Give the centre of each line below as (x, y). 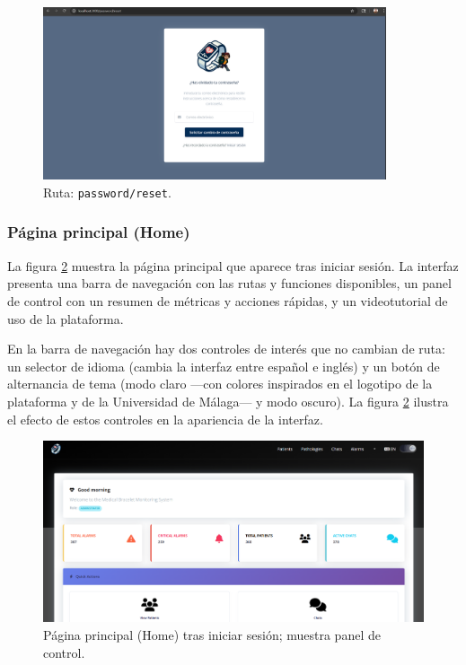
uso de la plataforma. (66, 318)
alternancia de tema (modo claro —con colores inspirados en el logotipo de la (220, 384)
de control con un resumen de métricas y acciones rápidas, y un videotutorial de (228, 300)
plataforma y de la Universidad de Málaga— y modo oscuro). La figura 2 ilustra (228, 401)
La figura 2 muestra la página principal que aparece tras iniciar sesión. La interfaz (233, 265)
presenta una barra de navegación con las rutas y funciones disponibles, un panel (229, 283)
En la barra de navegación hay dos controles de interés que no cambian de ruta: (226, 349)
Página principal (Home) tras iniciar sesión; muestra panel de (212, 634)
